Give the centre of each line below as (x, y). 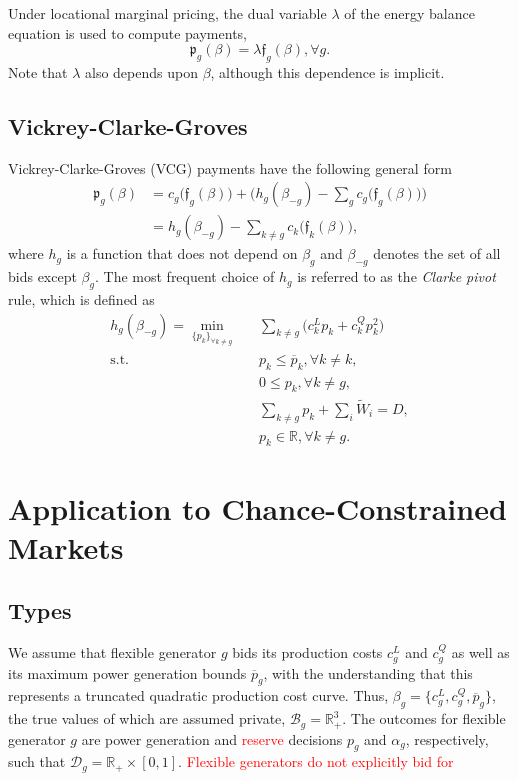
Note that (38, 71)
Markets (66, 546)
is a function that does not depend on (182, 253)
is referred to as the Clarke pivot (396, 276)
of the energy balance (409, 13)
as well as (480, 652)
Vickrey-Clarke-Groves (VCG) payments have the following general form (230, 167)
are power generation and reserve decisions (212, 738)
